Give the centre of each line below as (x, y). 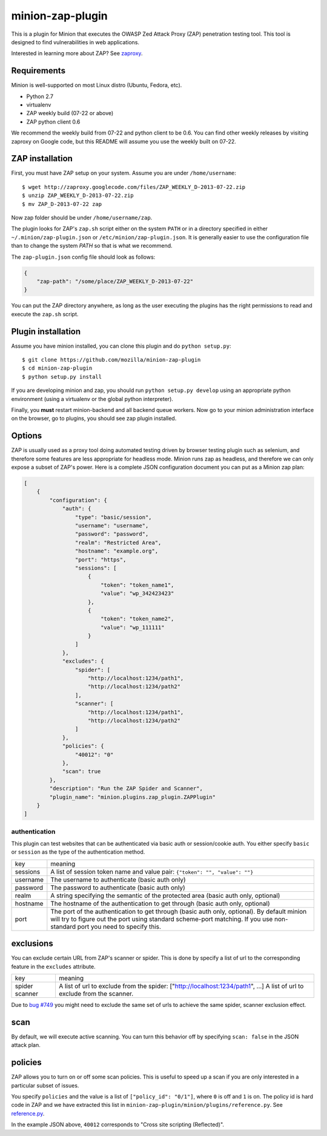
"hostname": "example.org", (117, 551)
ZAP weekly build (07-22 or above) (70, 113)
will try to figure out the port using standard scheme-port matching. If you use (162, 919)
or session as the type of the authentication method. (78, 852)
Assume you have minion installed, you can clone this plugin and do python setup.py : (121, 346)
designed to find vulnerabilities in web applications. (75, 42)
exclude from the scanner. (96, 994)
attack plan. (26, 1045)
